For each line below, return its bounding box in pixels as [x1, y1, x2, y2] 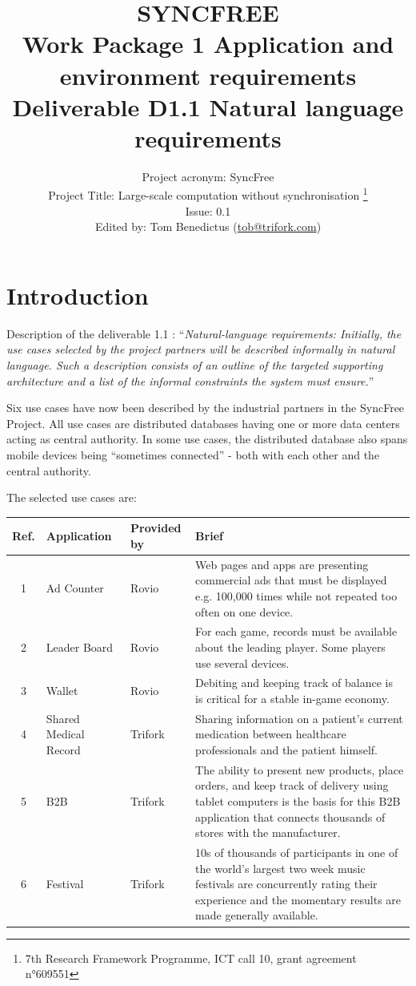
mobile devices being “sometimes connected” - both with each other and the [6, 447, 380, 463]
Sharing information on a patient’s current [195, 709, 403, 726]
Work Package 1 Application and [22, 27, 394, 60]
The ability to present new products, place [195, 761, 404, 778]
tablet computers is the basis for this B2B [195, 793, 401, 810]
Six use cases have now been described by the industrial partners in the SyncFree [6, 399, 405, 416]
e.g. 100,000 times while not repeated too [195, 587, 398, 604]
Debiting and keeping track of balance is [195, 674, 393, 691]
